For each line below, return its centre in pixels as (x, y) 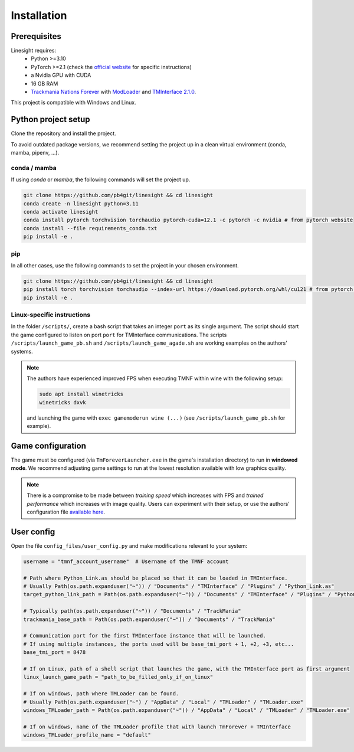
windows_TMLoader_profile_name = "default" (87, 735)
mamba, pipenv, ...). (35, 153)
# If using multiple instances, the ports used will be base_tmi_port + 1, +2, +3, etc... (159, 644)
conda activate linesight (61, 212)
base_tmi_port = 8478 (55, 653)
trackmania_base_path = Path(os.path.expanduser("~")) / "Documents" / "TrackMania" (149, 619)
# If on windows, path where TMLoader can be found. (101, 694)
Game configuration (49, 446)
